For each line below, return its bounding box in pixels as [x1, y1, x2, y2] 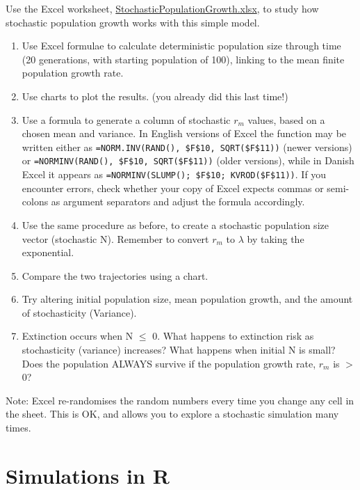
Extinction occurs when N [22, 329, 133, 343]
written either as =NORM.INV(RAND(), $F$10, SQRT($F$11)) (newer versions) [22, 139, 352, 154]
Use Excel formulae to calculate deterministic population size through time [22, 38, 341, 53]
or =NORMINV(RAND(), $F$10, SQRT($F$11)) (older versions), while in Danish [22, 153, 354, 168]
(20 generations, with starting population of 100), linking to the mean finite [22, 52, 345, 66]
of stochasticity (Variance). [22, 305, 137, 319]
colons [22, 194, 49, 209]
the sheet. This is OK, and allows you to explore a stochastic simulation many [6, 406, 339, 421]
